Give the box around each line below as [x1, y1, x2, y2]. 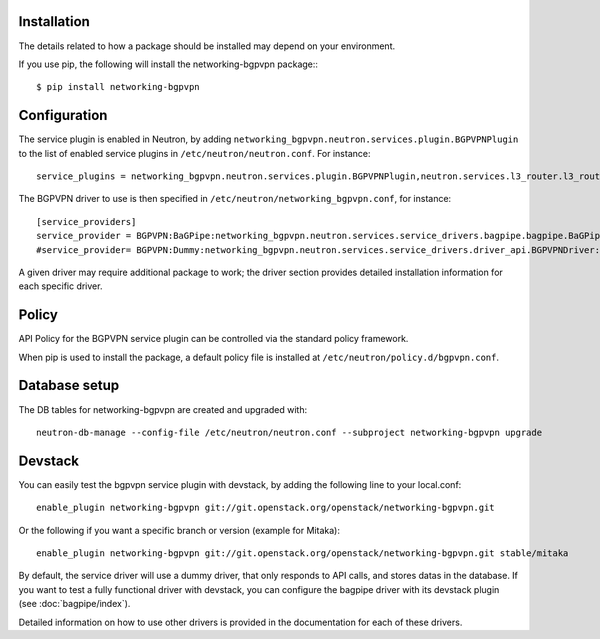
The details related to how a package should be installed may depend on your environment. [18, 40, 396, 52]
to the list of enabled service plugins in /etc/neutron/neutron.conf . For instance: [18, 147, 371, 159]
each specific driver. [18, 280, 103, 292]
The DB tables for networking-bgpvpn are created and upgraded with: [18, 403, 308, 415]
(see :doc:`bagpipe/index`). [18, 598, 131, 610]
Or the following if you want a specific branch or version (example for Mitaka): [18, 524, 340, 536]
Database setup [18, 377, 120, 394]
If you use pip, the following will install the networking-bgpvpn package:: [18, 58, 319, 70]
